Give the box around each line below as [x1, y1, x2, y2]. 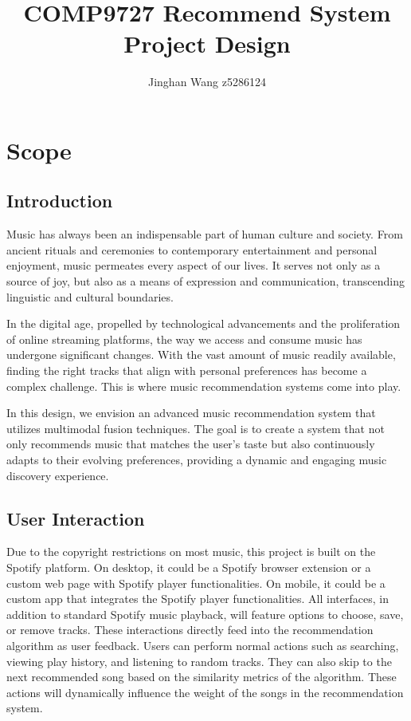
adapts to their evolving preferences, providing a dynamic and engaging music [6, 451, 387, 468]
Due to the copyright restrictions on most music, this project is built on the [6, 543, 376, 560]
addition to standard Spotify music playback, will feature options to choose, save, [6, 605, 404, 622]
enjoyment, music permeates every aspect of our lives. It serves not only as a [6, 257, 381, 274]
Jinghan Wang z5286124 [148, 73, 266, 90]
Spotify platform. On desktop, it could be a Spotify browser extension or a [6, 559, 371, 575]
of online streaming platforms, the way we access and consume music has [6, 330, 362, 347]
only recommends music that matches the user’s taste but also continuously [6, 435, 375, 452]
